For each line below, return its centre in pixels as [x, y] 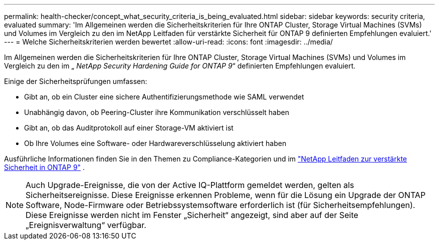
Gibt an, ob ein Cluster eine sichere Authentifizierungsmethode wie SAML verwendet [164, 97]
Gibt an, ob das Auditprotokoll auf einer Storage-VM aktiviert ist [129, 128]
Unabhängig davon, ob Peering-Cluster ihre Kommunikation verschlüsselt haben [157, 112]
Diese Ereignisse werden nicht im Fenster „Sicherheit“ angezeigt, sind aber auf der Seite [192, 215]
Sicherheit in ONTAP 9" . [45, 167]
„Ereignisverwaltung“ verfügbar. [86, 225]
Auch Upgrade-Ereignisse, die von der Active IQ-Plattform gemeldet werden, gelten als [190, 185]
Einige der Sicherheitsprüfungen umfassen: [76, 81]
